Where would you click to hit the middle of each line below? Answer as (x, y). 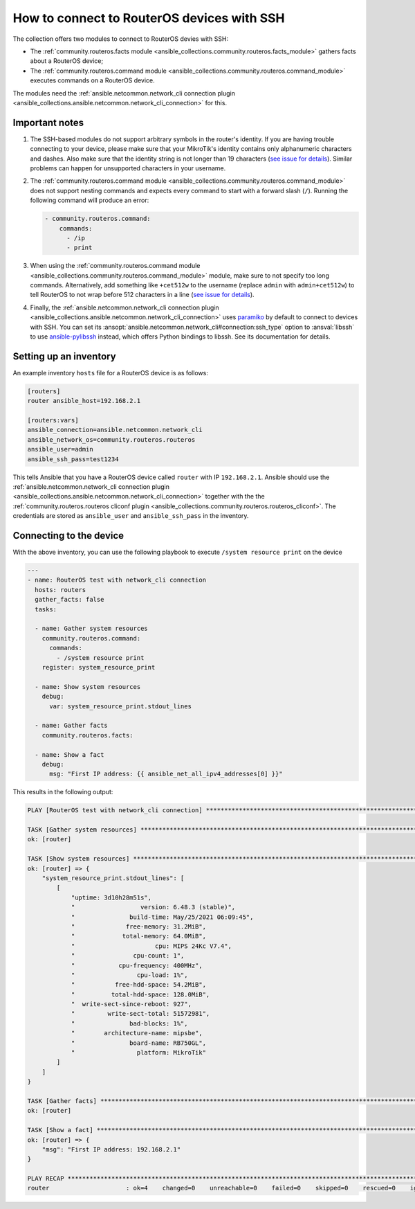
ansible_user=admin (60, 449)
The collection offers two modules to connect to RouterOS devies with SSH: (120, 39)
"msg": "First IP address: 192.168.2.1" (111, 1149)
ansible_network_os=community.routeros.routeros (111, 439)
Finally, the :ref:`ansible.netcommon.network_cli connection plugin (124, 307)
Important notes (48, 122)
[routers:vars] (53, 420)
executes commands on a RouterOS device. (92, 80)
